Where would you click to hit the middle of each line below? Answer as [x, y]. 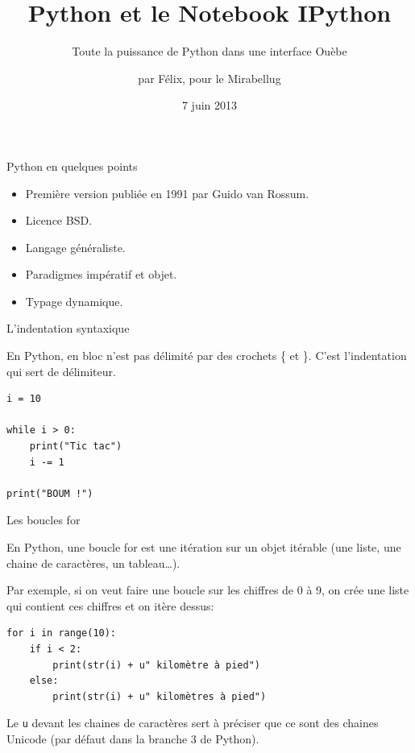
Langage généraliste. [75, 247]
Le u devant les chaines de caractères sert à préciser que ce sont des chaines [193, 723]
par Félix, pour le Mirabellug [210, 78]
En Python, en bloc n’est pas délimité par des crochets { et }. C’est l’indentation [207, 356]
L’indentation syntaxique [68, 328]
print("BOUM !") [50, 493]
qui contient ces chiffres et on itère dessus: [110, 605]
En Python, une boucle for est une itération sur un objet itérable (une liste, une [204, 547]
